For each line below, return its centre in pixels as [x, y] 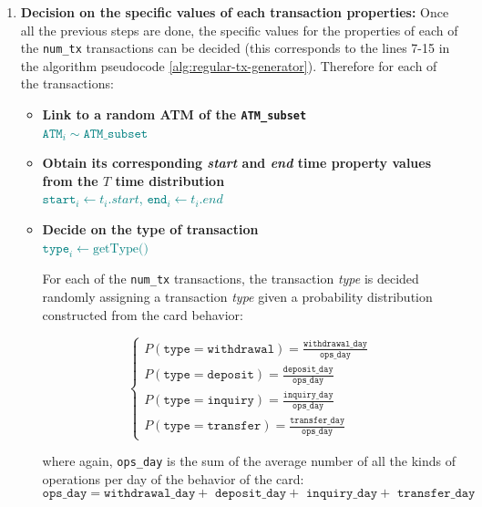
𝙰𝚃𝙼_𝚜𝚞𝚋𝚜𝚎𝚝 [116, 134]
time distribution [170, 180]
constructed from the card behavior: [143, 314]
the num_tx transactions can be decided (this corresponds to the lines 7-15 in [235, 48]
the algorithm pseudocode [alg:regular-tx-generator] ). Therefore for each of [229, 65]
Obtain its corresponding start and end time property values [237, 163]
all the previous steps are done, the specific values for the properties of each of [239, 30]
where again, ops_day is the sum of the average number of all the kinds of [249, 461]
